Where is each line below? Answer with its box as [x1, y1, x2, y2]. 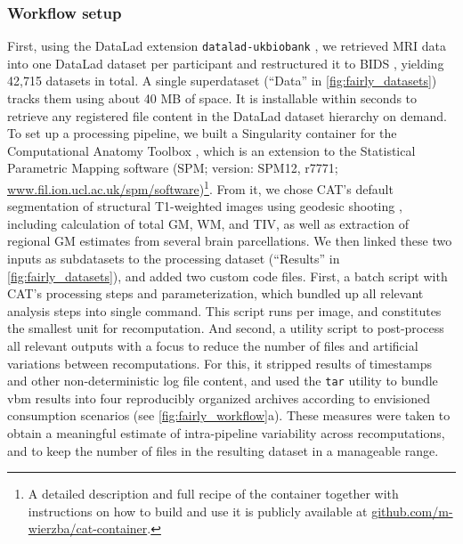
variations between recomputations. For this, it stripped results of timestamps [7, 353, 433, 372]
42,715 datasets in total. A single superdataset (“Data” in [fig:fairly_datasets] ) [7, 71, 437, 90]
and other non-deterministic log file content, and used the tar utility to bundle [7, 371, 438, 390]
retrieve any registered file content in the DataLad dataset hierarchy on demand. [7, 106, 447, 125]
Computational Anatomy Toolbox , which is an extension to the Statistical [7, 141, 416, 159]
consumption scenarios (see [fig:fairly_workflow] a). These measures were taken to [7, 406, 451, 425]
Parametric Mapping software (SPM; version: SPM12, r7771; [7, 158, 338, 177]
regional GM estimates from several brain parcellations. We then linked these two [7, 231, 452, 250]
